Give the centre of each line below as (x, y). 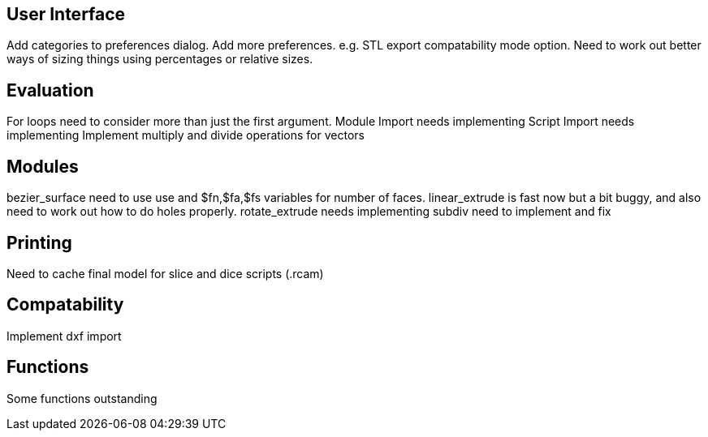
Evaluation (50, 90)
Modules (43, 166)
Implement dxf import (64, 336)
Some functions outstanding (82, 398)
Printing (39, 242)
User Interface (66, 14)
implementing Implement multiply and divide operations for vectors (186, 135)
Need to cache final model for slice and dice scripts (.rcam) (165, 273)
